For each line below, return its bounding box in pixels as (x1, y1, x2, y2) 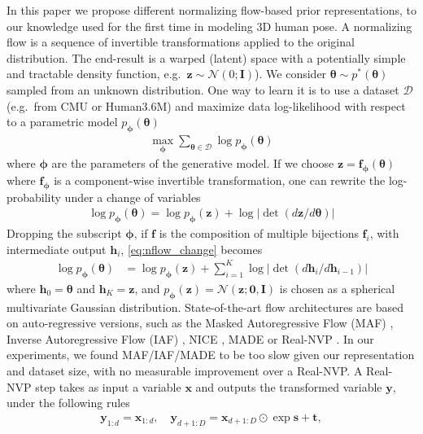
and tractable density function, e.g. (7, 65, 181, 82)
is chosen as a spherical (279, 279, 395, 296)
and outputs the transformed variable (195, 378, 382, 395)
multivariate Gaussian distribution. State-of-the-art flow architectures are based (7, 298, 404, 315)
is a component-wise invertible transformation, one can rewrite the (54, 172, 386, 188)
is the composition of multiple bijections (159, 225, 359, 242)
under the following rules (7, 394, 130, 411)
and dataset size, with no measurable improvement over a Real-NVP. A (7, 362, 363, 379)
